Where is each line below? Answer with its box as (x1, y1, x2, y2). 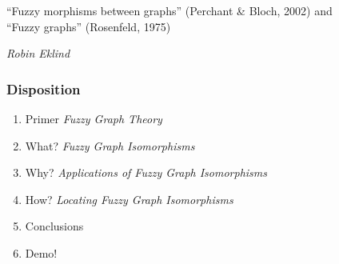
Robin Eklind (6, 45, 70, 62)
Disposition (6, 78, 81, 98)
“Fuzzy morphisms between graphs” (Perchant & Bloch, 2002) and (6, 2, 333, 18)
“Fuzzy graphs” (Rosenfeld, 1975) (6, 18, 171, 34)
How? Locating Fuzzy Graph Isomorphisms (25, 190, 233, 207)
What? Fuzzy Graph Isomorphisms (25, 137, 195, 154)
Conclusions (25, 218, 84, 234)
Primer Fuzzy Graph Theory (25, 110, 162, 126)
